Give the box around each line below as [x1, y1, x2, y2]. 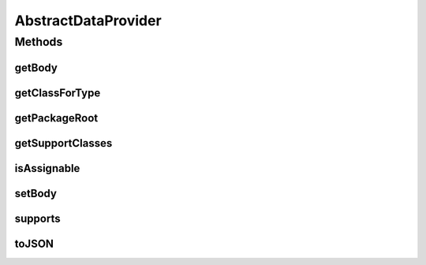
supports [14, 211, 61, 225]
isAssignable [14, 162, 80, 175]
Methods [14, 35, 63, 49]
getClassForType [14, 86, 101, 99]
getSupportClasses [14, 136, 113, 150]
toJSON [14, 237, 54, 250]
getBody [14, 61, 58, 74]
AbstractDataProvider [14, 12, 162, 29]
